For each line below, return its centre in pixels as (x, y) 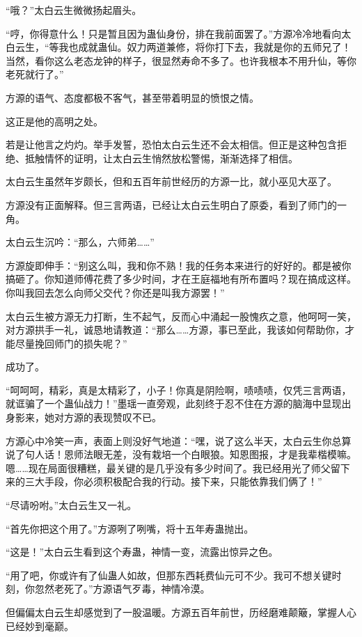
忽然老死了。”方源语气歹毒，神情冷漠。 (122, 589)
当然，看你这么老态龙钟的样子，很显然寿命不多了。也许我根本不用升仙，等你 (181, 60)
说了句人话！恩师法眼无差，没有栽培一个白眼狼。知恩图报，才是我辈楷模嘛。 (181, 454)
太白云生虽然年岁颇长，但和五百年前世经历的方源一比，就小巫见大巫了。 (171, 181)
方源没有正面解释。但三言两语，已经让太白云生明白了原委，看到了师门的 (171, 204)
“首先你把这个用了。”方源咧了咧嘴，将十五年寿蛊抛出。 (130, 528)
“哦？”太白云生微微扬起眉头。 (74, 10)
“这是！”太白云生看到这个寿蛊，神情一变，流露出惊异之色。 (142, 552)
